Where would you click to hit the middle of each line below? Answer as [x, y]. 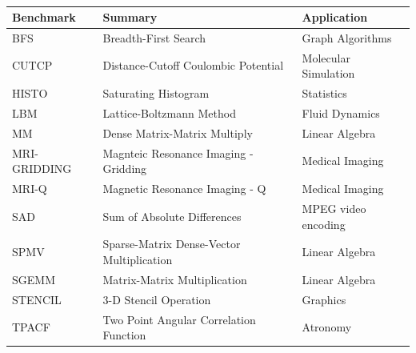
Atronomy [327, 327]
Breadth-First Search [154, 37]
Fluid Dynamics [341, 112]
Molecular [326, 57]
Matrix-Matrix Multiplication [175, 279]
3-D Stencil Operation [157, 299]
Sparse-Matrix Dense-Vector [172, 244]
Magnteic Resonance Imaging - [178, 152]
